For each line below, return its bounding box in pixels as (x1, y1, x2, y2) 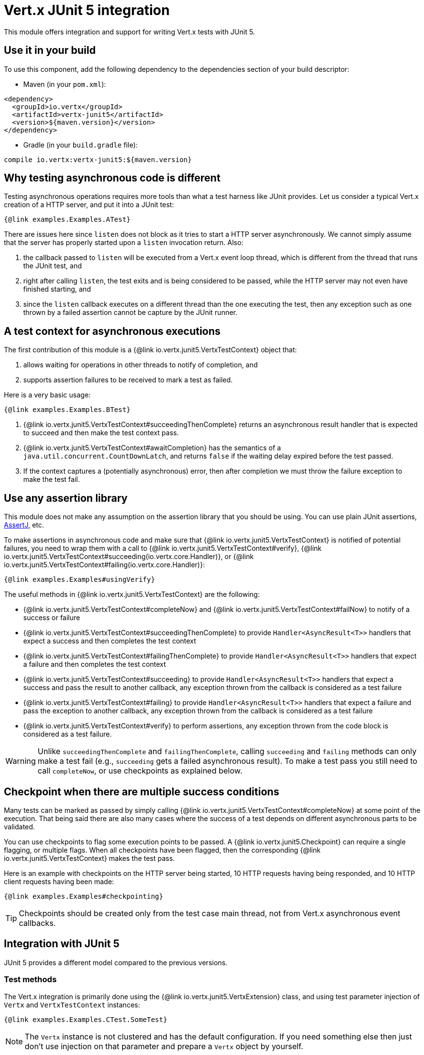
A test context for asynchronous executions (4, 325, 221, 337)
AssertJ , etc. (4, 521, 44, 529)
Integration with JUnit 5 (4, 938, 120, 950)
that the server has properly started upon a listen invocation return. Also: (4, 238, 244, 247)
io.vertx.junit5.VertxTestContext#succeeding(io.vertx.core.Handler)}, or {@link (4, 552, 254, 561)
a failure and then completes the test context (23, 660, 166, 669)
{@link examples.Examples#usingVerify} (4, 576, 155, 584)
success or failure (23, 613, 80, 622)
